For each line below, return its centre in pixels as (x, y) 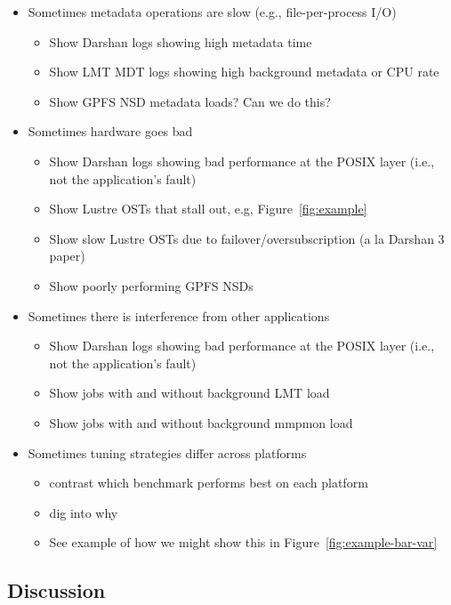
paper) (67, 256)
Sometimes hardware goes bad (110, 131)
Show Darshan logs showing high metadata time (181, 41)
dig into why (84, 512)
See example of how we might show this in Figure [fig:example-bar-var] (243, 542)
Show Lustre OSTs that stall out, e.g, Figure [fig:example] (208, 209)
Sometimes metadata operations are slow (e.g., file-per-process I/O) (212, 12)
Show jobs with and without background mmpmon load (201, 422)
